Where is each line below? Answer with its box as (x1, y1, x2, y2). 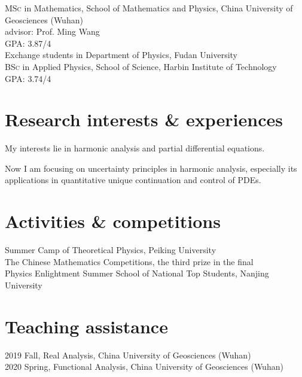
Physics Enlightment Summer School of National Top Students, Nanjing (5, 267, 269, 279)
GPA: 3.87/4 (5, 37, 51, 49)
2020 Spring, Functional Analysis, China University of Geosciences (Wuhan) (5, 360, 283, 373)
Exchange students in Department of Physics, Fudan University (5, 48, 237, 61)
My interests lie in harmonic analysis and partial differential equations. (5, 142, 265, 154)
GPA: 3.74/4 (5, 72, 51, 84)
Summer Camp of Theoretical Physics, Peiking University (5, 244, 216, 256)
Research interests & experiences (5, 107, 283, 132)
